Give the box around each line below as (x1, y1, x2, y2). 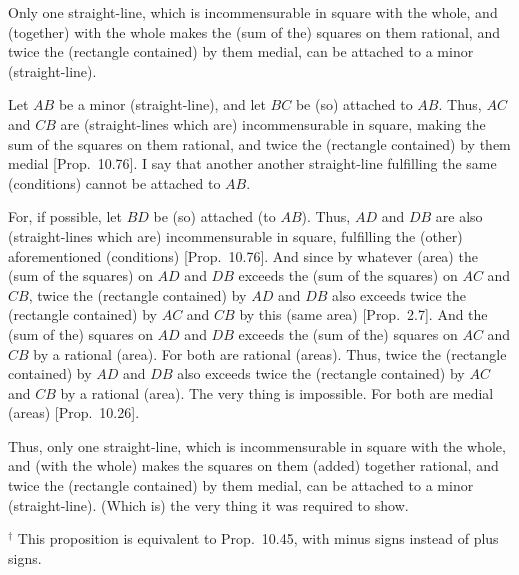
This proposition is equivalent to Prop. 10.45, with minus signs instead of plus (17, 528, 499, 549)
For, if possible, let (8, 206, 122, 227)
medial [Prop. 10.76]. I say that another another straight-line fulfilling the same (8, 153, 497, 174)
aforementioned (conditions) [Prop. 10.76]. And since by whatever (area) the (8, 245, 478, 266)
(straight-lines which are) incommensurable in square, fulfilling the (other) (8, 225, 463, 246)
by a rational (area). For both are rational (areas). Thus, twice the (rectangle (33, 343, 507, 364)
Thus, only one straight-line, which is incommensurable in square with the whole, (8, 435, 506, 456)
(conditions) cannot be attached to (8, 172, 221, 193)
